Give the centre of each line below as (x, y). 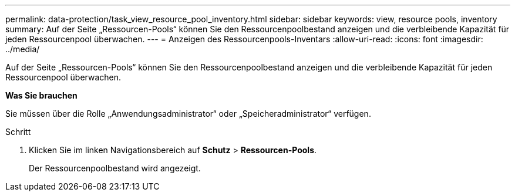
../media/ (23, 49)
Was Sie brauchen (41, 95)
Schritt (18, 132)
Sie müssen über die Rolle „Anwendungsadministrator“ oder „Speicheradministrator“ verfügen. (188, 114)
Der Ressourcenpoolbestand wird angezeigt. (115, 168)
